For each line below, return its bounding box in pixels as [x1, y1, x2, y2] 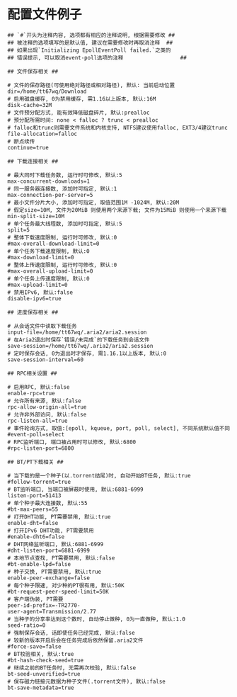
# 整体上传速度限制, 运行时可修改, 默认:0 [7, 261, 117, 268]
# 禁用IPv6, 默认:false [7, 288, 73, 296]
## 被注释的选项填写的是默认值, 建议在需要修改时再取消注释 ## [7, 39, 173, 46]
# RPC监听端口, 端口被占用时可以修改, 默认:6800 [7, 438, 137, 446]
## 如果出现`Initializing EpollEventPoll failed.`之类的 [7, 47, 171, 54]
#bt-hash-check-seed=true [7, 657, 83, 664]
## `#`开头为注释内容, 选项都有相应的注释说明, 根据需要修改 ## [7, 31, 175, 39]
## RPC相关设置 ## [7, 370, 57, 377]
